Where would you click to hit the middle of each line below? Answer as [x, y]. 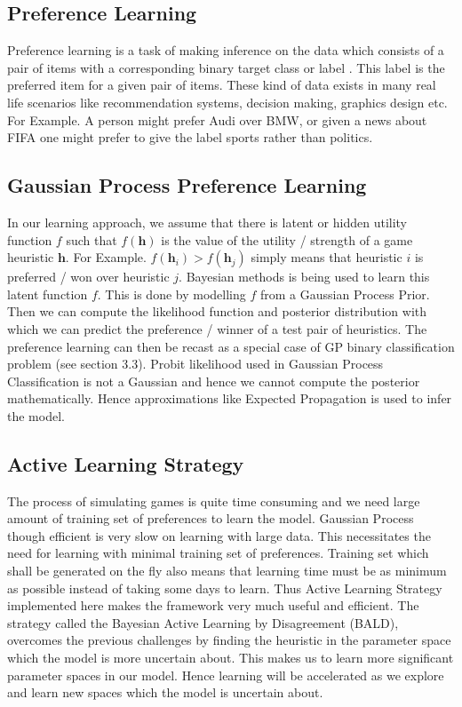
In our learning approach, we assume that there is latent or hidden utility [207, 222]
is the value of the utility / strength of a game [287, 239]
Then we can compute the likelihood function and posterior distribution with [217, 311]
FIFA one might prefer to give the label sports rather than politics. [190, 137]
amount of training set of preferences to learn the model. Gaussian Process [211, 518]
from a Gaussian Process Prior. [345, 294]
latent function [48, 294]
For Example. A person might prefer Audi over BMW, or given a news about [217, 119]
